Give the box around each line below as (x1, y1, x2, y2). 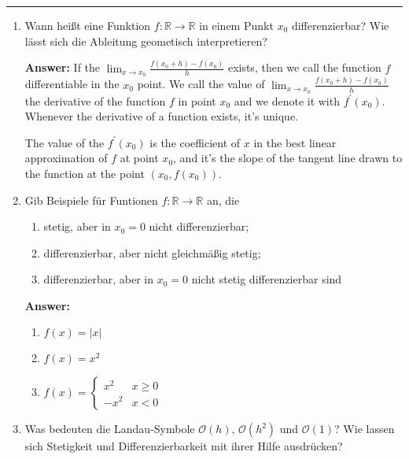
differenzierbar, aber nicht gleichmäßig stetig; (43, 244, 261, 261)
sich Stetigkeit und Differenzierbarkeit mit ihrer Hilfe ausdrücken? (24, 438, 343, 454)
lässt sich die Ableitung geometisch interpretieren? (24, 32, 267, 49)
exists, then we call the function (227, 59, 381, 76)
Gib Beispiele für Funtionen (24, 191, 158, 208)
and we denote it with (234, 92, 340, 109)
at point (120, 150, 159, 166)
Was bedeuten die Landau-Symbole (24, 420, 195, 437)
